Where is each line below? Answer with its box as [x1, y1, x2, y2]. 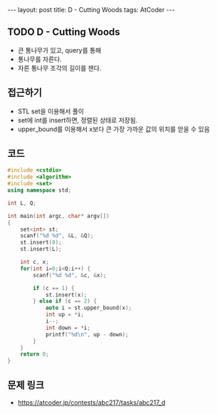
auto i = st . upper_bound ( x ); [45, 304, 132, 311]
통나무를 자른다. [17, 55, 62, 63]
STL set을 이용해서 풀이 [17, 107, 84, 115]
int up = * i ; [45, 311, 84, 319]
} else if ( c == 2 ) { [33, 298, 97, 305]
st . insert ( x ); [45, 291, 88, 299]
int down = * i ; [45, 324, 91, 331]
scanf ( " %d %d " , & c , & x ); [33, 271, 107, 279]
